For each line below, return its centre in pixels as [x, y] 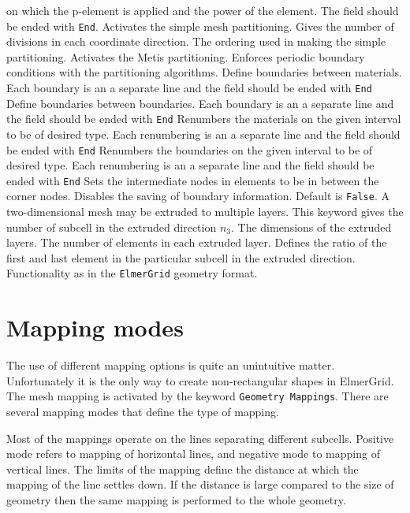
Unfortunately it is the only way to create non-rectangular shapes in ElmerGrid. [200, 380]
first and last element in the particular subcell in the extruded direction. [181, 257]
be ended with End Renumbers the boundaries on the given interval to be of [190, 149]
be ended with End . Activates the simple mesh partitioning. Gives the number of [200, 26]
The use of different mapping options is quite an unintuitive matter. [171, 365]
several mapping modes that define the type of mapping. [143, 412]
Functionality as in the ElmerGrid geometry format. [132, 273]
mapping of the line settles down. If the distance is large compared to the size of [200, 484]
